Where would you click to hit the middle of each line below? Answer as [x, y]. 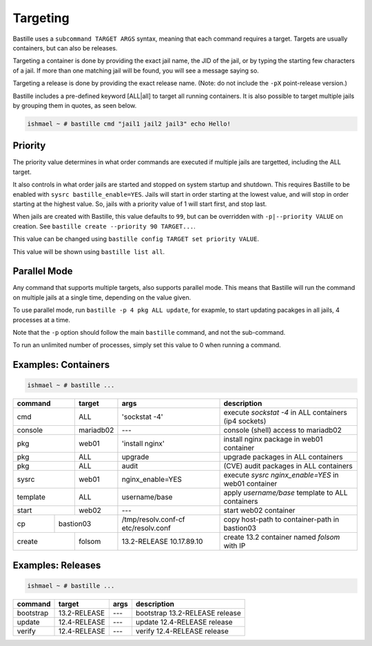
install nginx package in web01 [273, 440]
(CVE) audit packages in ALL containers [288, 466]
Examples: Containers [61, 365]
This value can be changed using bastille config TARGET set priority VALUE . [136, 239]
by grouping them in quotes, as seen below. [75, 105]
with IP [235, 546]
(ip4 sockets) [245, 421]
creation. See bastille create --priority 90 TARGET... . [104, 226]
